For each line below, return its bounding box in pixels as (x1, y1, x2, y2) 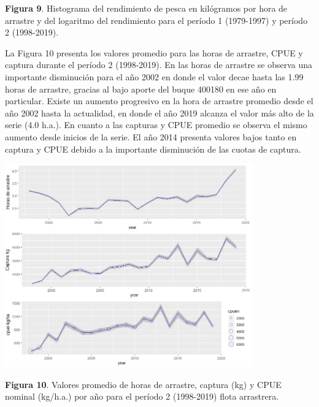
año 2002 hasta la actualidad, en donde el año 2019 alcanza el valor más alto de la (5, 106, 314, 119)
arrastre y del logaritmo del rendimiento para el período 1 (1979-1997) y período (5, 13, 308, 26)
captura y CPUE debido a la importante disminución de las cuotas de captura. (5, 142, 301, 155)
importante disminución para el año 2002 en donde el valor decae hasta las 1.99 (5, 70, 304, 83)
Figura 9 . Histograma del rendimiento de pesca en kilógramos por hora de (5, 2, 288, 14)
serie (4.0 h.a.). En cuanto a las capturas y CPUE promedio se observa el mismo (5, 118, 307, 131)
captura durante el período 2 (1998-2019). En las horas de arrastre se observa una (5, 58, 313, 71)
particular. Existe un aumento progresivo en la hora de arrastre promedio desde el (5, 94, 313, 107)
